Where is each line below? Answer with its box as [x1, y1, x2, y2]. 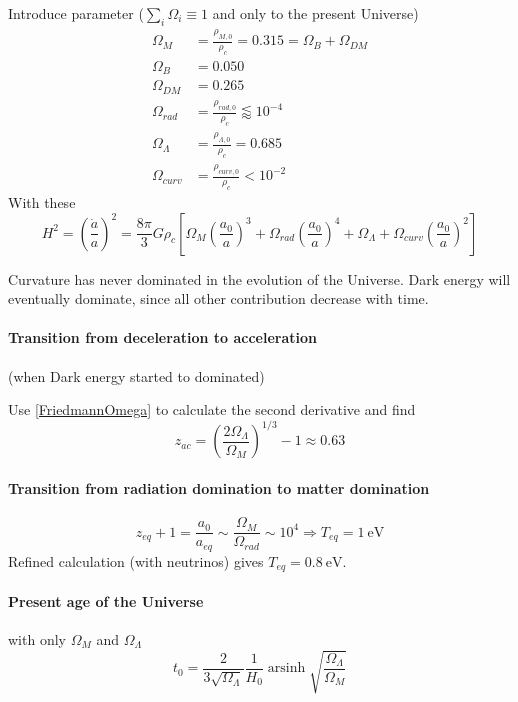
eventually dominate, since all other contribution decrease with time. [8, 288, 429, 309]
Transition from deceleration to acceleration [8, 327, 317, 348]
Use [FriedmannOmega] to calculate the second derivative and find [8, 399, 416, 420]
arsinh [267, 661, 306, 676]
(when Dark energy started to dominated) [8, 365, 265, 386]
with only [8, 628, 66, 649]
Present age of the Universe [8, 590, 204, 611]
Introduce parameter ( [8, 3, 144, 23]
